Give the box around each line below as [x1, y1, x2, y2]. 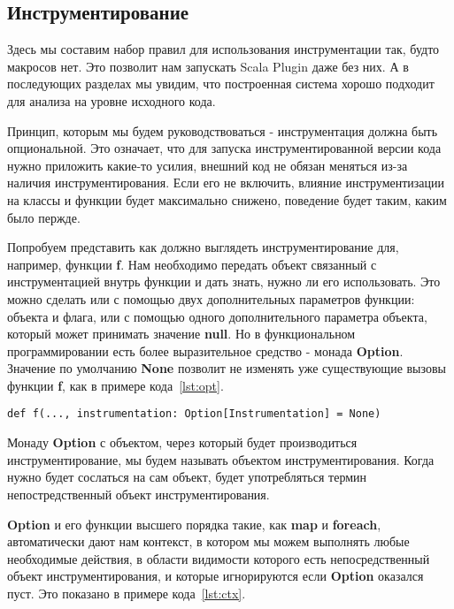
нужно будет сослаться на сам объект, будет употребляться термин [7, 468, 367, 486]
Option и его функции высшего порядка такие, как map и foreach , [7, 514, 381, 533]
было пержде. [7, 208, 81, 226]
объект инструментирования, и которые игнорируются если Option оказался [7, 567, 424, 585]
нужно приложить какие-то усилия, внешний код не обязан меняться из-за [7, 156, 408, 174]
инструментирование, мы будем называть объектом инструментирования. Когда [7, 450, 435, 468]
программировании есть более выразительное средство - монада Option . [7, 341, 404, 360]
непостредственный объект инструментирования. [7, 484, 270, 503]
